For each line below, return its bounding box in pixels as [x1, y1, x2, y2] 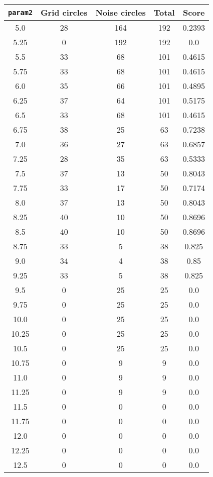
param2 [8, 8, 33, 17]
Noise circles [95, 7, 146, 18]
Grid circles [41, 7, 88, 18]
